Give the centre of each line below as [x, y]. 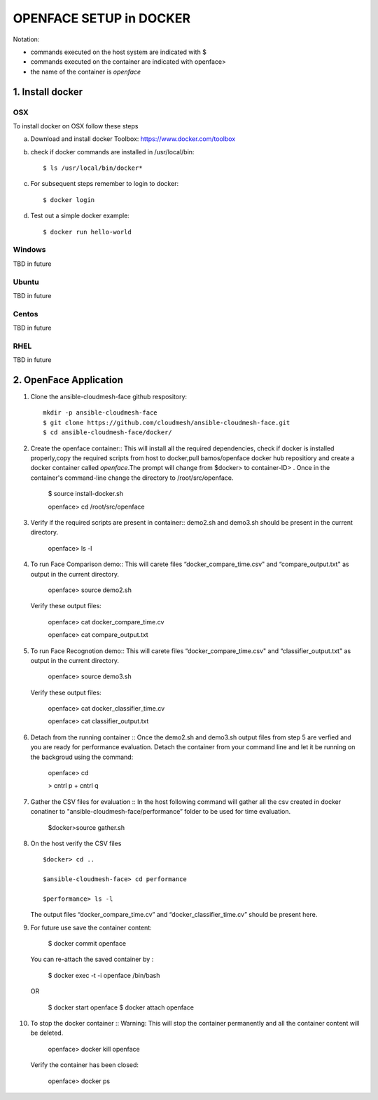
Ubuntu [26, 282]
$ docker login [69, 200]
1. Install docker [48, 92]
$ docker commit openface [87, 944]
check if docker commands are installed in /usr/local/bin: [112, 152]
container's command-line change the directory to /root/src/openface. [132, 478]
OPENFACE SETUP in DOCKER [102, 18]
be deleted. [47, 1033]
